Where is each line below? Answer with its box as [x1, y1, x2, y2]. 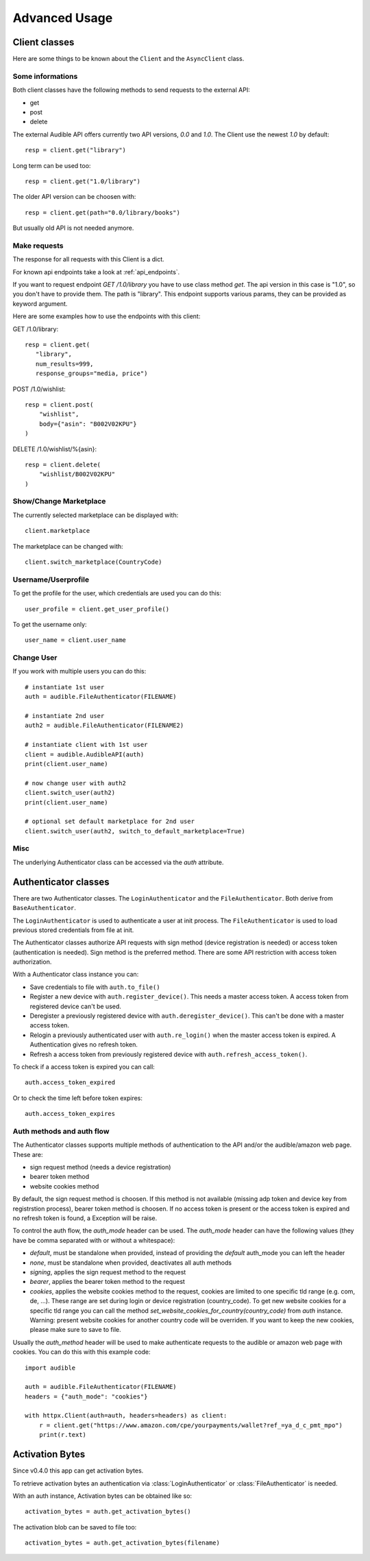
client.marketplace [25, 527, 90, 535]
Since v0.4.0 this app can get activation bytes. [12, 1466, 144, 1475]
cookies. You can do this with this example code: [12, 1348, 151, 1356]
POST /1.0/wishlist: [12, 385, 66, 393]
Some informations [12, 71, 78, 81]
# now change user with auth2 [25, 779, 127, 787]
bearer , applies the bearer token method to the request [29, 1278, 185, 1286]
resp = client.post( [25, 401, 94, 408]
